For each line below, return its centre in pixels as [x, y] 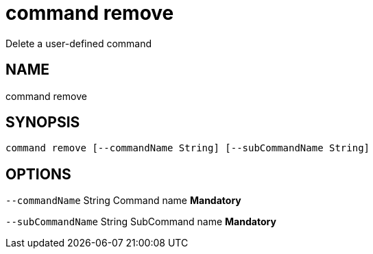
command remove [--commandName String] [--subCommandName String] [188, 148]
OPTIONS [38, 174]
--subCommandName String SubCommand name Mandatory [141, 222]
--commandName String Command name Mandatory [123, 201]
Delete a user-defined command [79, 43]
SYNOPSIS [43, 123]
